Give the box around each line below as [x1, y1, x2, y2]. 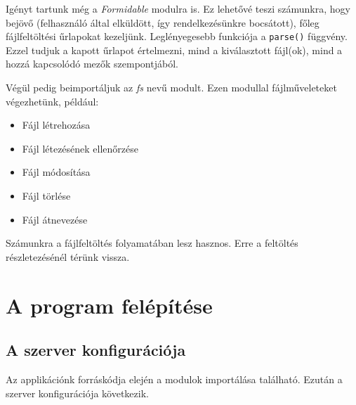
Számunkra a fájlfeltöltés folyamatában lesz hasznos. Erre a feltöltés [6, 236, 298, 250]
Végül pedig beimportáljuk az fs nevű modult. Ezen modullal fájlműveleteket [6, 80, 337, 95]
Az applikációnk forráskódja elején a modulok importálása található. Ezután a [6, 371, 343, 386]
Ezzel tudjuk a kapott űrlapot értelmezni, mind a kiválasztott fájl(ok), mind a [6, 42, 343, 57]
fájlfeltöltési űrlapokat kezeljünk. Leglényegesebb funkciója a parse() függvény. [6, 29, 348, 44]
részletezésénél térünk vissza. [6, 249, 130, 264]
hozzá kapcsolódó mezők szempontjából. [6, 56, 178, 71]
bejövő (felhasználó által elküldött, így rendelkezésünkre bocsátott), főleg [6, 15, 319, 30]
